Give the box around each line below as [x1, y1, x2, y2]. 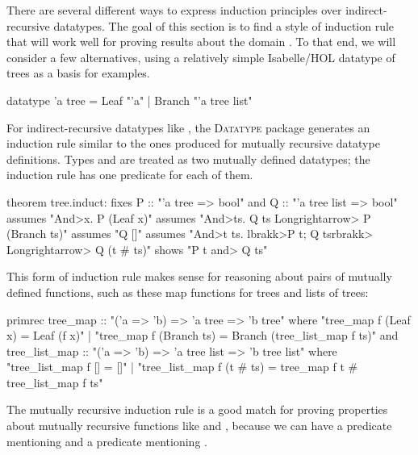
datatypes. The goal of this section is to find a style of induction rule [53, 17, 395, 34]
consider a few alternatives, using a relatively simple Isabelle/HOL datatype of [6, 48, 395, 65]
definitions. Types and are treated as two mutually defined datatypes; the [6, 150, 370, 167]
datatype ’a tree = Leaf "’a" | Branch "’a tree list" [6, 91, 253, 108]
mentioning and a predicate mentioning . [6, 432, 207, 449]
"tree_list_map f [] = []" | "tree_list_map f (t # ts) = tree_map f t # [6, 358, 358, 375]
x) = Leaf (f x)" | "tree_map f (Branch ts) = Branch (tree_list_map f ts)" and [6, 327, 399, 344]
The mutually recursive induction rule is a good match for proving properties [6, 401, 388, 418]
